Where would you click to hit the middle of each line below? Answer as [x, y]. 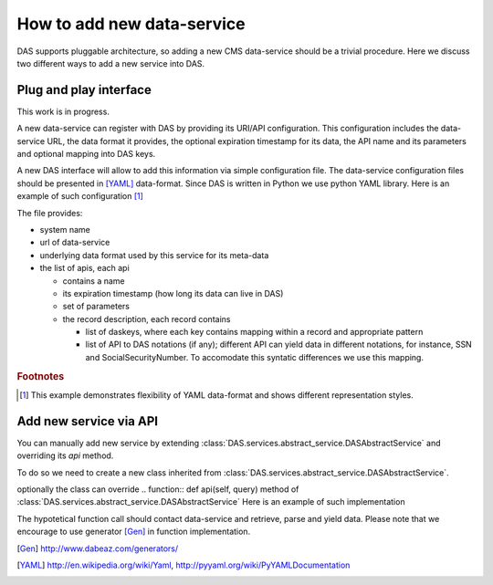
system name [65, 229]
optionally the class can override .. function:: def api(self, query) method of [158, 489]
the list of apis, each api [84, 268]
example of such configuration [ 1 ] [80, 196]
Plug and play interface [84, 90]
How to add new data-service [131, 24]
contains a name [94, 281]
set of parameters [96, 307]
